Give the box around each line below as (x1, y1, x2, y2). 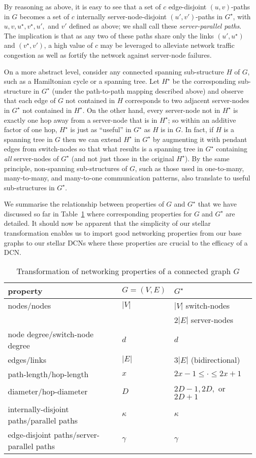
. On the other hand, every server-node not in (82, 105, 221, 115)
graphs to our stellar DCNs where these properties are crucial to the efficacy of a (4, 237, 248, 247)
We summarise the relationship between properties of (4, 199, 164, 209)
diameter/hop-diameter (8, 386, 88, 397)
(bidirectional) (191, 353, 240, 365)
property (8, 284, 43, 296)
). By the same (185, 153, 230, 163)
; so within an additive (168, 114, 236, 125)
